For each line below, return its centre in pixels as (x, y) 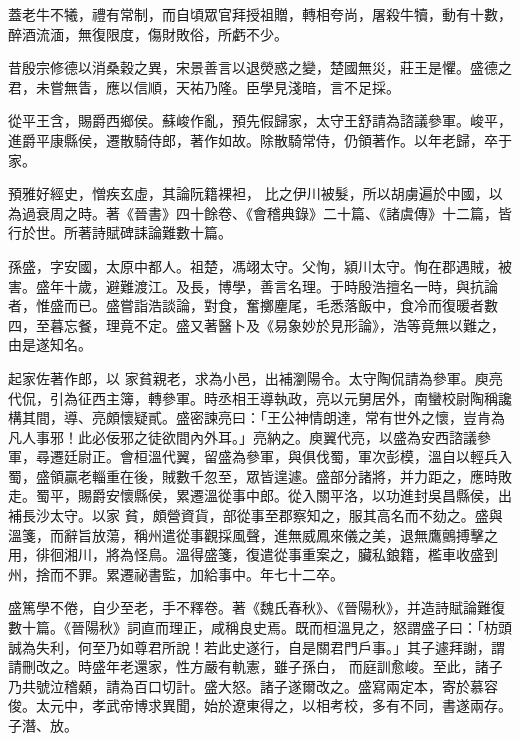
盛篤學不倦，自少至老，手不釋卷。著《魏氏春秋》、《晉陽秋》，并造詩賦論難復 (256, 607)
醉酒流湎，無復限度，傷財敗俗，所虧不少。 (148, 33)
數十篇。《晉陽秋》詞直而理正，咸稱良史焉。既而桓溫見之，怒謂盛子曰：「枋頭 (260, 627)
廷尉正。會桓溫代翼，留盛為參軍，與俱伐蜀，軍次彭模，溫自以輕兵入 (287, 456)
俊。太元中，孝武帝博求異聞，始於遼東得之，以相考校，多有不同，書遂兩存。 (260, 705)
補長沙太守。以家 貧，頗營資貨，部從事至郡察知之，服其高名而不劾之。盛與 (255, 515)
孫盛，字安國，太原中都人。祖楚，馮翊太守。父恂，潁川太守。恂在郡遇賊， (253, 265)
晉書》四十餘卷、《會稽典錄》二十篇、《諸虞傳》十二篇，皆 (322, 212)
